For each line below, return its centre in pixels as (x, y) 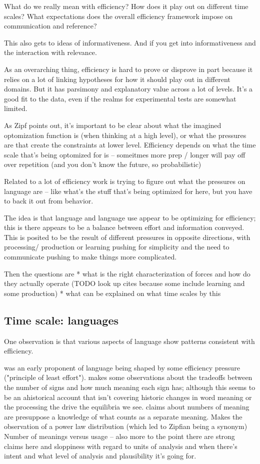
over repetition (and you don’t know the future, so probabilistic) (103, 164)
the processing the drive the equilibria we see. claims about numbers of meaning (127, 407)
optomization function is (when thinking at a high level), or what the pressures (125, 135)
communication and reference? (50, 26)
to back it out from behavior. (49, 201)
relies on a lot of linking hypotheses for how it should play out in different (117, 79)
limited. (16, 108)
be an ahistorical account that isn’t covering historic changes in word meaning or (128, 397)
